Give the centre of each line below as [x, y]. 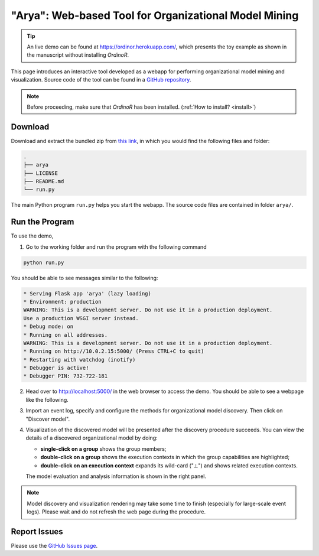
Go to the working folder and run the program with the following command [116, 247]
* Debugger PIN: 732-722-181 [66, 376]
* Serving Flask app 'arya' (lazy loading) [87, 293]
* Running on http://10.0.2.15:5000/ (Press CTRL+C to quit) [114, 351]
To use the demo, [32, 236]
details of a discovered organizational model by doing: [92, 438]
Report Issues [37, 531]
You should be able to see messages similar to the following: [84, 278]
